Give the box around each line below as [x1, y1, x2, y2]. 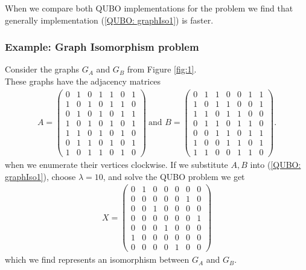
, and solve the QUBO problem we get [103, 170, 245, 182]
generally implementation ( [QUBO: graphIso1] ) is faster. [5, 13, 214, 26]
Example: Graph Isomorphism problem [5, 39, 199, 54]
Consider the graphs [5, 63, 80, 76]
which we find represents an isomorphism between [5, 253, 190, 266]
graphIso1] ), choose [5, 170, 76, 182]
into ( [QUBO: [250, 158, 301, 170]
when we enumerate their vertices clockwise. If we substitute [5, 158, 228, 170]
